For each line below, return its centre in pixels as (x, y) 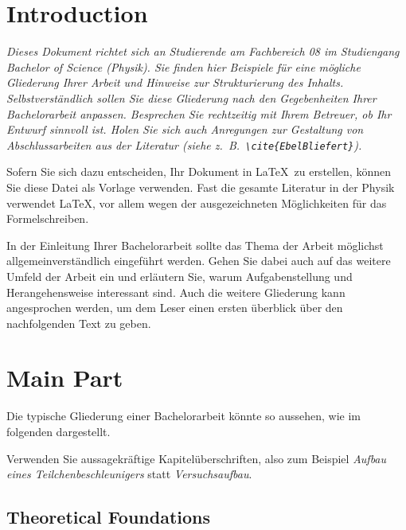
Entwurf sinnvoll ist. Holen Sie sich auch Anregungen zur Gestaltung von (185, 129)
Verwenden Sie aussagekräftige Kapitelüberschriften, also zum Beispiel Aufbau (197, 458)
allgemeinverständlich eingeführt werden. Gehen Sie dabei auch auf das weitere (199, 261)
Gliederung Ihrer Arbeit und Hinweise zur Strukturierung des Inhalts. (175, 82)
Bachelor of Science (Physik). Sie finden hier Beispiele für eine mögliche (183, 66)
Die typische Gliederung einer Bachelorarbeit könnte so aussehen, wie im (184, 416)
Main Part (65, 378)
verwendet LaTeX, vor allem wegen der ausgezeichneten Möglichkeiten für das (197, 203)
